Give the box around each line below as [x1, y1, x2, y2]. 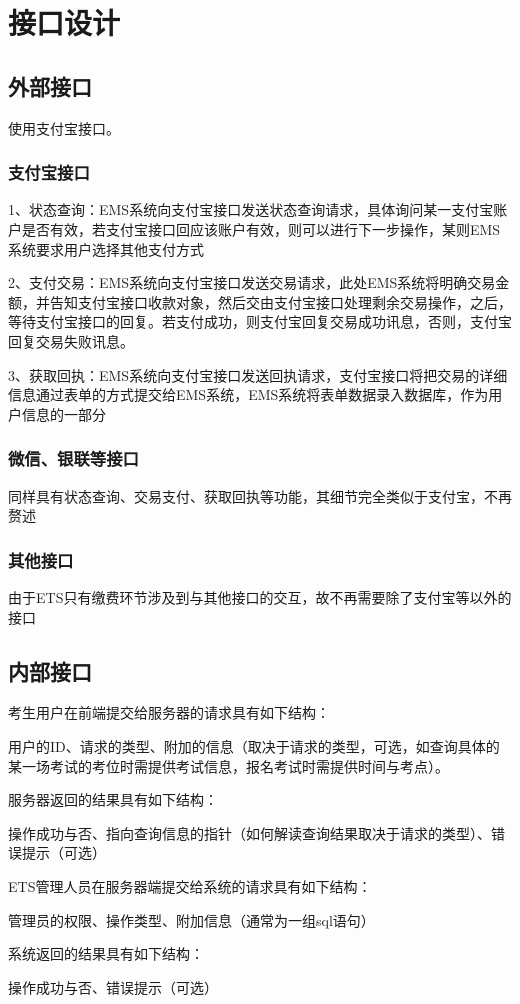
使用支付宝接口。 [8, 117, 120, 138]
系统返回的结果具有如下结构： [8, 943, 204, 964]
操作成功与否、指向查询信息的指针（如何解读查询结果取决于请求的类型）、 [8, 822, 491, 843]
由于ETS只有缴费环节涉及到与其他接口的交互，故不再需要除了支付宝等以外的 [8, 586, 512, 607]
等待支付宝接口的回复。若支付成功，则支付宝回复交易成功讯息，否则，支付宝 [8, 311, 512, 332]
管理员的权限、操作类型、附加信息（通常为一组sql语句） [8, 909, 375, 930]
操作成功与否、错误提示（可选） [8, 976, 218, 997]
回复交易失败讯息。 [8, 330, 134, 351]
